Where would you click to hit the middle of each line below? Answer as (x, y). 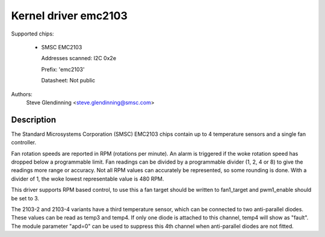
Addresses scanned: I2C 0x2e (79, 58)
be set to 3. (25, 198)
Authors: (22, 94)
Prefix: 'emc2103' (63, 69)
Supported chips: (32, 34)
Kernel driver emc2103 (69, 16)
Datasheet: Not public (68, 81)
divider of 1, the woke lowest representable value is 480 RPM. (88, 179)
